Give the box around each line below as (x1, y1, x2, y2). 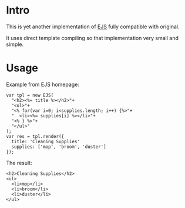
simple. (6, 41, 24, 48)
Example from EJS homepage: (6, 81, 79, 88)
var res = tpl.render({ (6, 133, 65, 139)
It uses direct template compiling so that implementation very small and (6, 34, 179, 41)
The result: (6, 159, 32, 166)
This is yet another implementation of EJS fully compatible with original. (6, 23, 180, 30)
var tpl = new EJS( (6, 92, 54, 98)
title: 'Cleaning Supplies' (11, 138, 80, 144)
